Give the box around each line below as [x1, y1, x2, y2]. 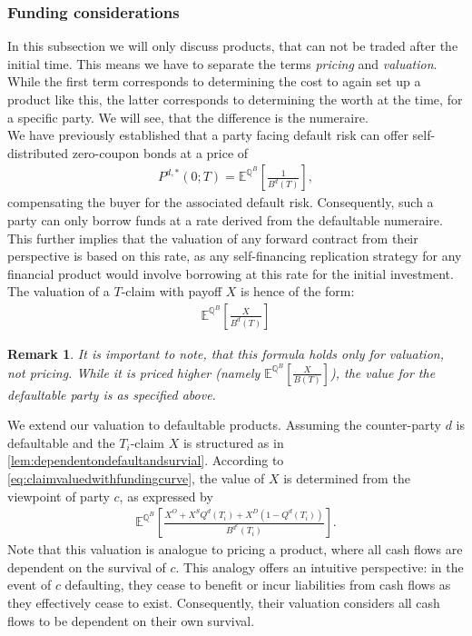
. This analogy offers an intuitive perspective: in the [175, 557, 464, 576]
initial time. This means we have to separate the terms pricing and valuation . [7, 54, 438, 73]
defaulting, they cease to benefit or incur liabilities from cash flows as [64, 575, 451, 594]
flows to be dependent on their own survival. [7, 611, 255, 630]
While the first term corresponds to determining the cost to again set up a [7, 72, 421, 91]
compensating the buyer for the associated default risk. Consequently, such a [7, 193, 434, 212]
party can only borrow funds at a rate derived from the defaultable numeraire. [7, 211, 443, 229]
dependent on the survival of [7, 557, 166, 576]
